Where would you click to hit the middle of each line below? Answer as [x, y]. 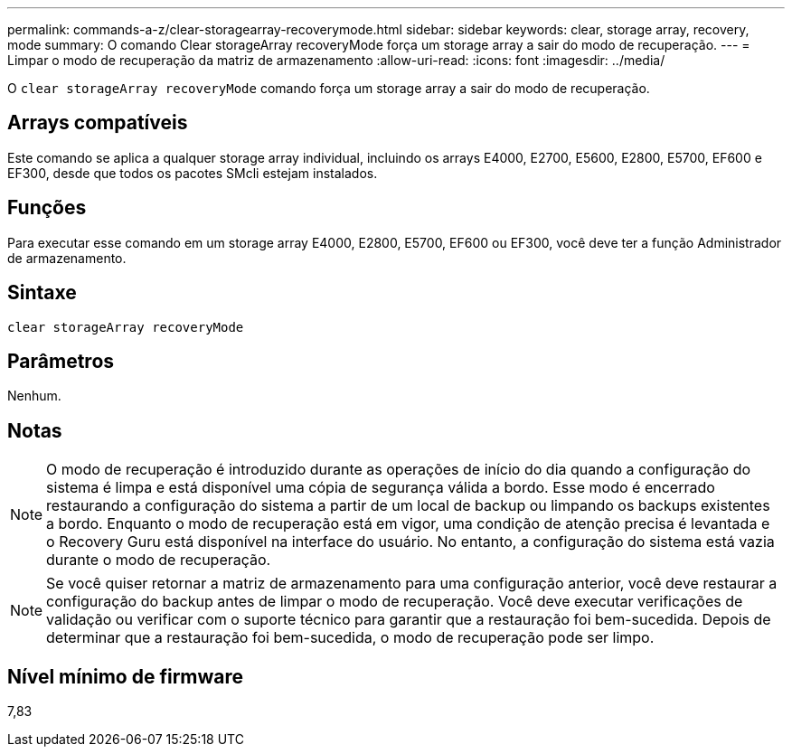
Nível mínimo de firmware [126, 676]
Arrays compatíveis [98, 123]
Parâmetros [61, 361]
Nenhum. [34, 396]
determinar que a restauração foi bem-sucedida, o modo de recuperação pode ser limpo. [350, 638]
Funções [47, 208]
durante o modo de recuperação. [159, 560]
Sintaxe [42, 293]
